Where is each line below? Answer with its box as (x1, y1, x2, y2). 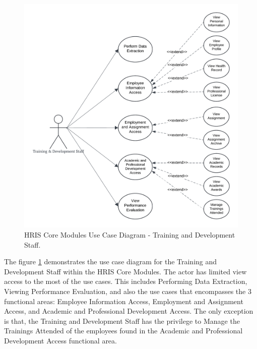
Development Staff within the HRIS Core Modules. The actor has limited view (4, 266, 247, 276)
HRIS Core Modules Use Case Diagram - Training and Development (24, 229, 235, 240)
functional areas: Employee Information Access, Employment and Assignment (4, 296, 243, 306)
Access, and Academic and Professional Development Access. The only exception (4, 306, 253, 316)
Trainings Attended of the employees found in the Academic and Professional (4, 325, 243, 336)
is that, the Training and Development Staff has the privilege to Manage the (4, 315, 240, 326)
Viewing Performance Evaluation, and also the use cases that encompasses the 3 (4, 286, 251, 297)
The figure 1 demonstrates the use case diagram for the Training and (4, 256, 217, 267)
